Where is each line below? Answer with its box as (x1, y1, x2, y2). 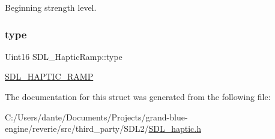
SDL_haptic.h (148, 122, 202, 135)
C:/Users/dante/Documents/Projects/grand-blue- (5, 110, 188, 123)
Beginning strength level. (5, 1, 97, 13)
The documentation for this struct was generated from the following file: (5, 90, 271, 102)
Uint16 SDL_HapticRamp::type (5, 50, 122, 62)
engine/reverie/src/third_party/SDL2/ (5, 122, 149, 135)
